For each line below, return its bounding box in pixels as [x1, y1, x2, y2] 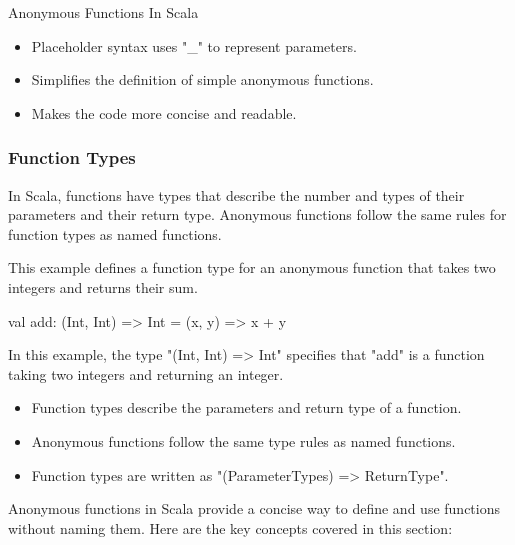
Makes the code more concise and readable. [31, 102, 297, 123]
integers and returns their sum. [8, 276, 198, 297]
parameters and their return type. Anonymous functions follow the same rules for [8, 204, 507, 225]
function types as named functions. [8, 223, 222, 244]
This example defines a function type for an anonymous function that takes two [8, 257, 496, 278]
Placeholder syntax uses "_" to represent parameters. [31, 35, 357, 56]
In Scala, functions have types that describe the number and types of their [8, 184, 465, 205]
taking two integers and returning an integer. [8, 363, 284, 384]
